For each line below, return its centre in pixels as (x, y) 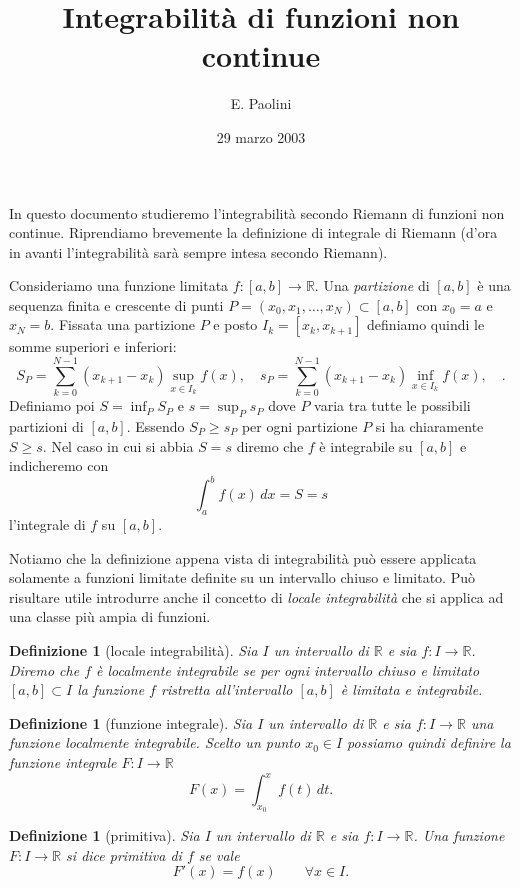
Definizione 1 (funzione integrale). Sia (131, 722)
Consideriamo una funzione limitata (119, 285)
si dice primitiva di (124, 854)
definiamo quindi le (426, 324)
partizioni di (46, 425)
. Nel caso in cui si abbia (118, 445)
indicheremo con (59, 465)
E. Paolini (261, 103)
